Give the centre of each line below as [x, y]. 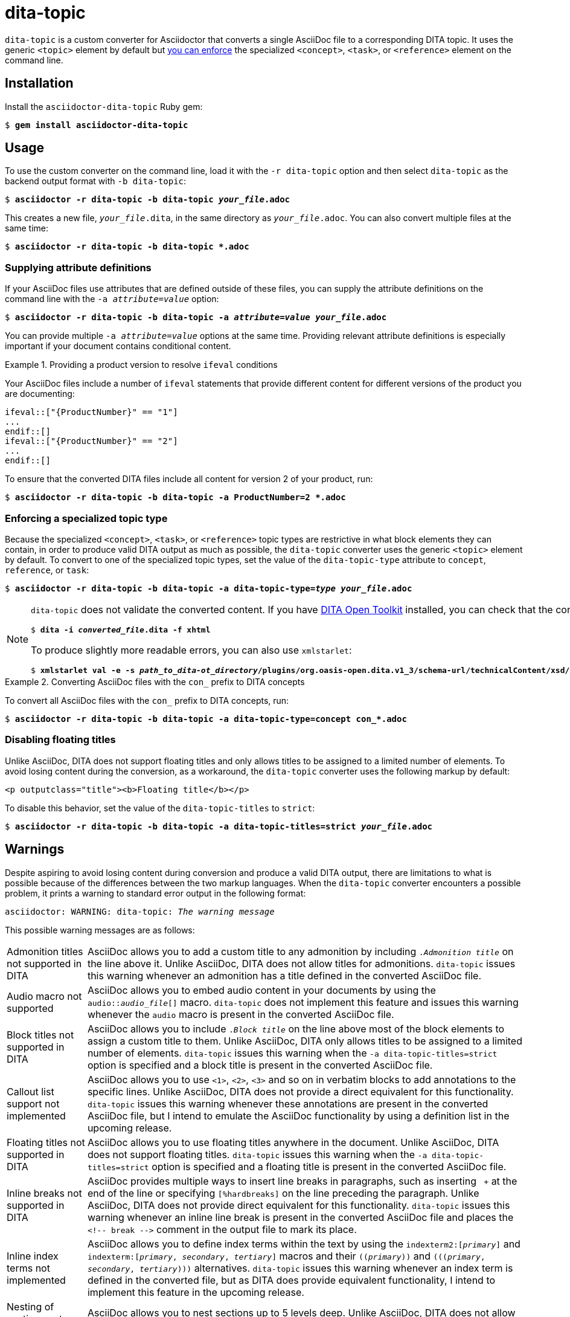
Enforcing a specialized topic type [86, 518]
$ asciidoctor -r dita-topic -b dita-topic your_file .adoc [148, 200]
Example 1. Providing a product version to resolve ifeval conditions [141, 365]
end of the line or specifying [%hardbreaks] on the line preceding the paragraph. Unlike [283, 1193]
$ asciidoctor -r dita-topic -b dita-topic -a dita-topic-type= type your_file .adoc [209, 588]
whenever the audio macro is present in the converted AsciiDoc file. [241, 1014]
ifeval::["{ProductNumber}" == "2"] [91, 441]
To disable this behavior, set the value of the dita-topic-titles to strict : [160, 808]
